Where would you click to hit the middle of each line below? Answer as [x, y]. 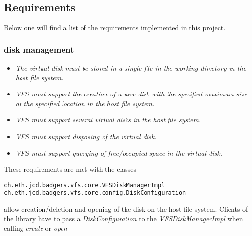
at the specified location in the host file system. [85, 103]
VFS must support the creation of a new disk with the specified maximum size [131, 94]
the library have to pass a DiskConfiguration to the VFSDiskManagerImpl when [124, 218]
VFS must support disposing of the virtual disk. [86, 136]
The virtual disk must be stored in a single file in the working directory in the [131, 68]
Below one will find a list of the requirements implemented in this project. [115, 28]
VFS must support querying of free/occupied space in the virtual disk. [119, 153]
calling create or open [36, 228]
